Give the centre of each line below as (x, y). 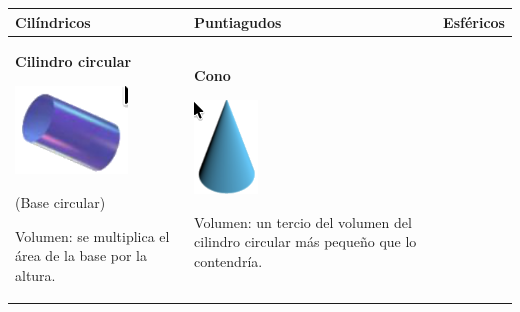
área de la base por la (81, 255)
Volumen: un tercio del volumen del (303, 221)
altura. (35, 274)
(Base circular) (60, 202)
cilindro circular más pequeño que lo (305, 241)
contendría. (228, 260)
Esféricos (474, 21)
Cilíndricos (53, 21)
